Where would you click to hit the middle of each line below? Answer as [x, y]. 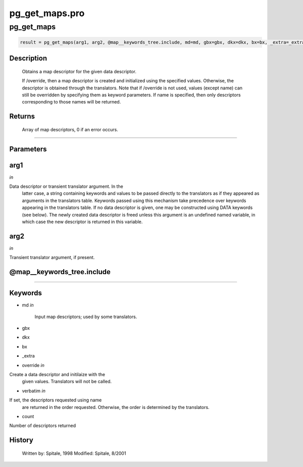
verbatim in [34, 391]
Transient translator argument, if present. [52, 257]
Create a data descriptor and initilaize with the [57, 374]
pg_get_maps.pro [47, 13]
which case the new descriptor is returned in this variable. [82, 222]
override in [33, 365]
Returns [22, 116]
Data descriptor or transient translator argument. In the [66, 186]
